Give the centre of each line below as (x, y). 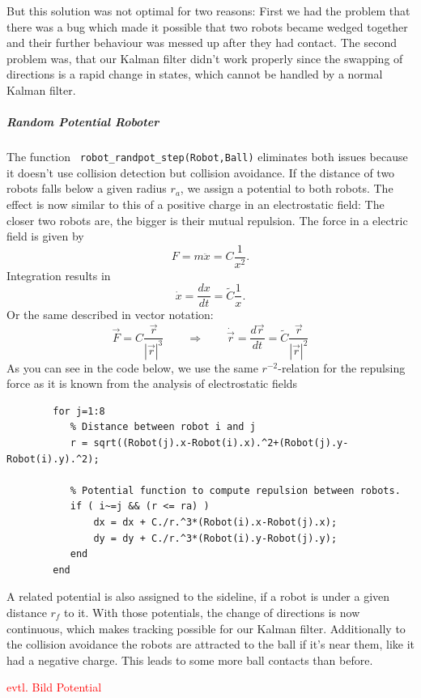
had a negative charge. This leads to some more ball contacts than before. (190, 660)
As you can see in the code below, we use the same (132, 367)
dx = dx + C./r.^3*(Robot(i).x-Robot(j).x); (215, 523)
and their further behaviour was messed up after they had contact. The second (202, 43)
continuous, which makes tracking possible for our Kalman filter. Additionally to (206, 628)
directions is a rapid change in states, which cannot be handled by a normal (195, 74)
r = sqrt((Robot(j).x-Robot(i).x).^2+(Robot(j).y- (209, 443)
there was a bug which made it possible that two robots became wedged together (207, 26)
